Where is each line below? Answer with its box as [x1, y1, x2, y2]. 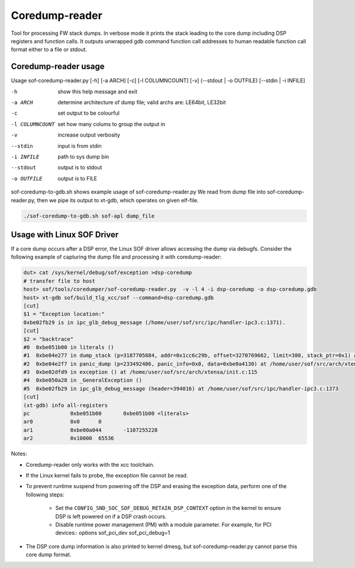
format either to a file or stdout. [11, 46, 88, 53]
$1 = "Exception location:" [23, 311, 105, 318]
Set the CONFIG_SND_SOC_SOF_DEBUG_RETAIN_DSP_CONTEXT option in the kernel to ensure [55, 505, 281, 512]
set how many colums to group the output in [57, 120, 166, 127]
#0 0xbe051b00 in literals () [23, 344, 115, 350]
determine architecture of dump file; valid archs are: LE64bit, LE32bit [57, 99, 226, 106]
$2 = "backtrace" [23, 335, 74, 343]
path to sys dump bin [57, 153, 109, 160]
